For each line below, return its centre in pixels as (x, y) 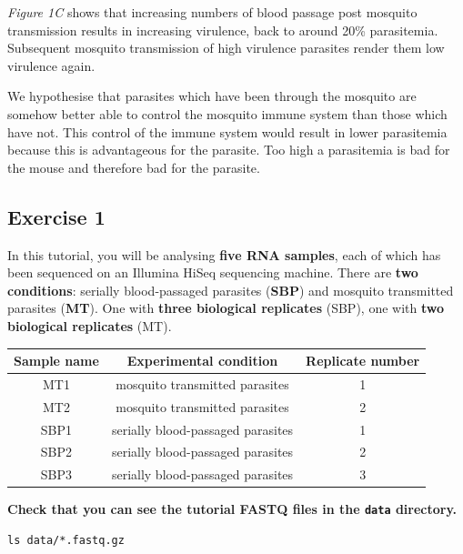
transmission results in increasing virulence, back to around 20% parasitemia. (223, 30)
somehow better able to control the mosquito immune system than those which (227, 113)
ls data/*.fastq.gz (66, 540)
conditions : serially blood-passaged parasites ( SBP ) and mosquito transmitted (231, 290)
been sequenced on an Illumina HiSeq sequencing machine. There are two (213, 272)
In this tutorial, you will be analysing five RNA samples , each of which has (224, 254)
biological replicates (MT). (90, 325)
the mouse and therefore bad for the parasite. (134, 167)
